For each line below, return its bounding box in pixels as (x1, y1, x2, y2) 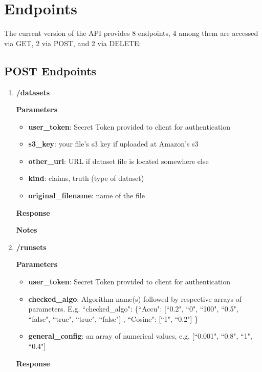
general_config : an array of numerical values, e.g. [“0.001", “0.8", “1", (28, 330, 252, 341)
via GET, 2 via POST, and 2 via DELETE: (4, 37, 141, 48)
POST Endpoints (4, 63, 97, 78)
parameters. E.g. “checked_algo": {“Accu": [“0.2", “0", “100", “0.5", (28, 303, 238, 314)
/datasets (16, 87, 50, 97)
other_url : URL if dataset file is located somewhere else (28, 155, 209, 166)
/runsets (16, 241, 47, 252)
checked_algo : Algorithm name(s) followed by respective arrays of (28, 293, 242, 304)
